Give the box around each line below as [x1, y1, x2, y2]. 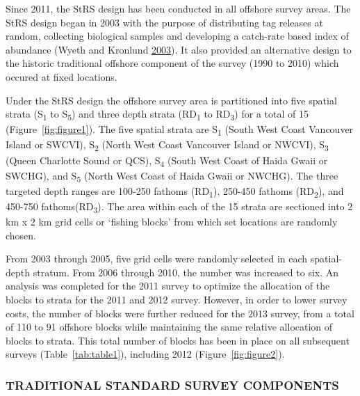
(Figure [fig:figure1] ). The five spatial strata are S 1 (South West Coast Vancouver [6, 122, 354, 138]
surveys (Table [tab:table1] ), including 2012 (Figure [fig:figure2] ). [6, 347, 285, 361]
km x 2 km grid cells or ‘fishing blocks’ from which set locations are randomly [6, 214, 338, 229]
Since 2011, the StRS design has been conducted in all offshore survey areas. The [6, 1, 351, 15]
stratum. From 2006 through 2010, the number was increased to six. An [33, 264, 339, 279]
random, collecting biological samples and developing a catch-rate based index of [6, 29, 349, 43]
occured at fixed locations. [6, 69, 117, 84]
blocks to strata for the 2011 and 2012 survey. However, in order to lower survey [6, 292, 347, 306]
